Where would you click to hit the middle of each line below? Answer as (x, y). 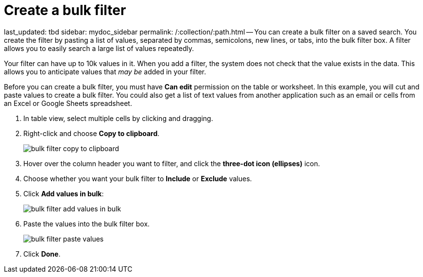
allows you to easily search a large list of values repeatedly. (99, 48)
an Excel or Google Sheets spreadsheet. (68, 103)
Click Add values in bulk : (64, 193)
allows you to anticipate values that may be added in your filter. (105, 71)
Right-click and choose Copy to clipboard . (92, 133)
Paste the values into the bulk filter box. (87, 224)
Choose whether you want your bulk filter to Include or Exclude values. (138, 178)
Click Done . (42, 254)
